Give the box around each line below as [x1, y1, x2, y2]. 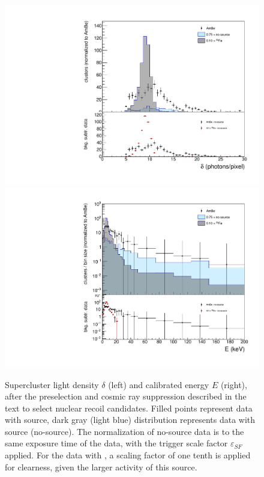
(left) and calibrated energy [108, 378, 209, 390]
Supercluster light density [5, 378, 99, 390]
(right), [220, 378, 247, 390]
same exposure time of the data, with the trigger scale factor [5, 437, 228, 449]
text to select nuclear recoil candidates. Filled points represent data [5, 401, 253, 414]
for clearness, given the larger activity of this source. [5, 460, 197, 473]
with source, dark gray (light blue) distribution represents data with [5, 413, 256, 426]
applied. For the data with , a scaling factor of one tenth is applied [5, 449, 251, 461]
